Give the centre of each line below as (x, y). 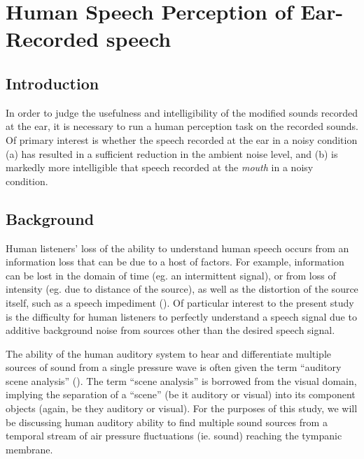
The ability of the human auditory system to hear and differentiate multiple (169, 353)
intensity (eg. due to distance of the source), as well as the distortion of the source (182, 289)
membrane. (29, 449)
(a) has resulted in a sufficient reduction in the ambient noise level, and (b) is (172, 153)
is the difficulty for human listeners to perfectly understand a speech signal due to (181, 316)
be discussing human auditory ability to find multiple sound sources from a (167, 422)
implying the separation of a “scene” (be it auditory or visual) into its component (181, 394)
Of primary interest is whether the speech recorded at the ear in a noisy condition (182, 139)
